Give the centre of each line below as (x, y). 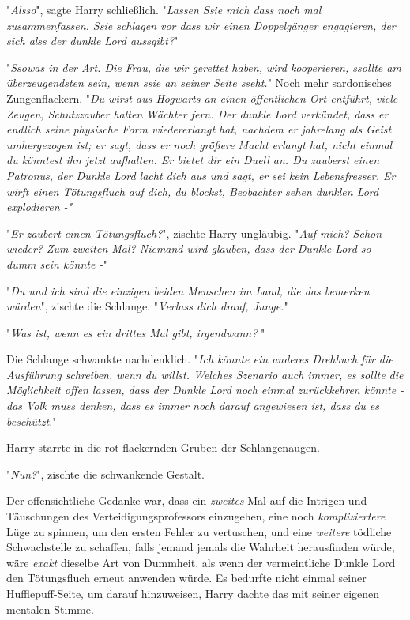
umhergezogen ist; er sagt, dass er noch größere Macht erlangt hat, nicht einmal (199, 144)
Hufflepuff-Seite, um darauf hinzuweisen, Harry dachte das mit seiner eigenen (193, 593)
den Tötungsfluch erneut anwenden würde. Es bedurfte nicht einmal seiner (186, 578)
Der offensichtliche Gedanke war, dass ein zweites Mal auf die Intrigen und (187, 500)
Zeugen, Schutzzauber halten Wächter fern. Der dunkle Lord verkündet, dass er (197, 113)
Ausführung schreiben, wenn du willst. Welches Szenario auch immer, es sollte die (205, 374)
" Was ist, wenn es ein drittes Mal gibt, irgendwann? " (136, 332)
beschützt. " (32, 421)
